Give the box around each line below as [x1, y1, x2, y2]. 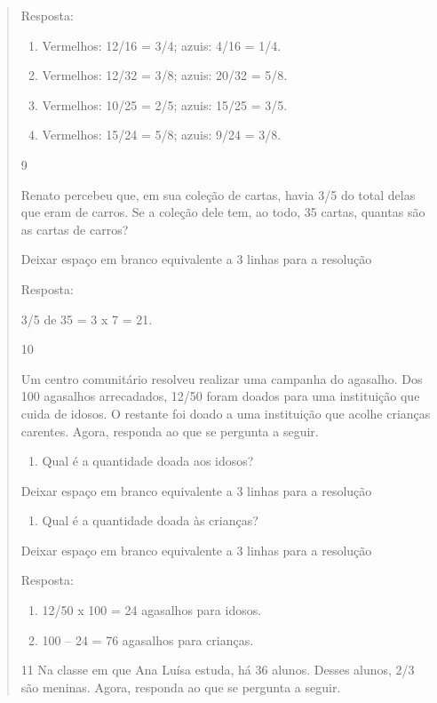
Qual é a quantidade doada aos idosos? [42, 451, 254, 470]
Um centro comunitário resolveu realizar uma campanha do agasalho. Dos [20, 369, 423, 387]
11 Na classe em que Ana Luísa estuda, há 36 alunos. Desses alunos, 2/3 [20, 660, 415, 679]
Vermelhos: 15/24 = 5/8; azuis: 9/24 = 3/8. [42, 125, 282, 144]
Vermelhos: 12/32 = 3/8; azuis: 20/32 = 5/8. [42, 66, 288, 84]
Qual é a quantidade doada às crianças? [42, 511, 258, 530]
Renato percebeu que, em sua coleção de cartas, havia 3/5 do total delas [20, 185, 416, 204]
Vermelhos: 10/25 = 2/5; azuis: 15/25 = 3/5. [42, 95, 288, 114]
